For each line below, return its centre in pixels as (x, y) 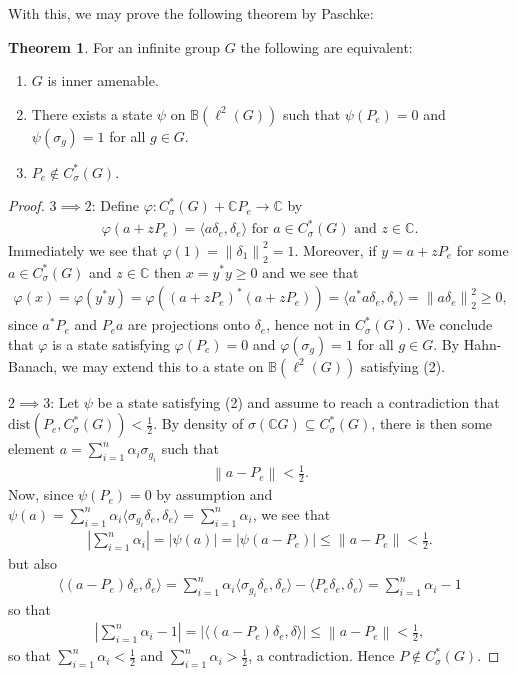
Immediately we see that (83, 249)
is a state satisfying (111, 343)
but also (33, 563)
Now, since (41, 494)
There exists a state (92, 113)
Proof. (26, 205)
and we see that (310, 271)
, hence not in (308, 324)
